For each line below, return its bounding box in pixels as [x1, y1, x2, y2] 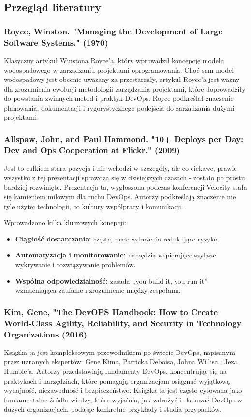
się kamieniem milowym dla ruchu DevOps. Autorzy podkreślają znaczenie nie [4, 192, 236, 201]
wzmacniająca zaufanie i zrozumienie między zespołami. [15, 285, 181, 295]
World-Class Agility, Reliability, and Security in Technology [4, 317, 242, 329]
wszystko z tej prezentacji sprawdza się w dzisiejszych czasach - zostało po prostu [4, 172, 245, 182]
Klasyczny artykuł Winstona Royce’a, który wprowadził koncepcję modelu [4, 55, 224, 65]
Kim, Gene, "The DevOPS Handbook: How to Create [4, 305, 218, 318]
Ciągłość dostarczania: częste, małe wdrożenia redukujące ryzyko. [15, 233, 220, 243]
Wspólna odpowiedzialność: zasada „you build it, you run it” [15, 275, 207, 286]
